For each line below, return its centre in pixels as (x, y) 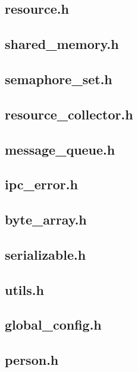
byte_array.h (46, 219)
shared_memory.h (62, 44)
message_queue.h (60, 149)
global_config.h (53, 325)
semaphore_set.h (59, 79)
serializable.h (46, 254)
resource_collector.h (69, 114)
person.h (32, 360)
